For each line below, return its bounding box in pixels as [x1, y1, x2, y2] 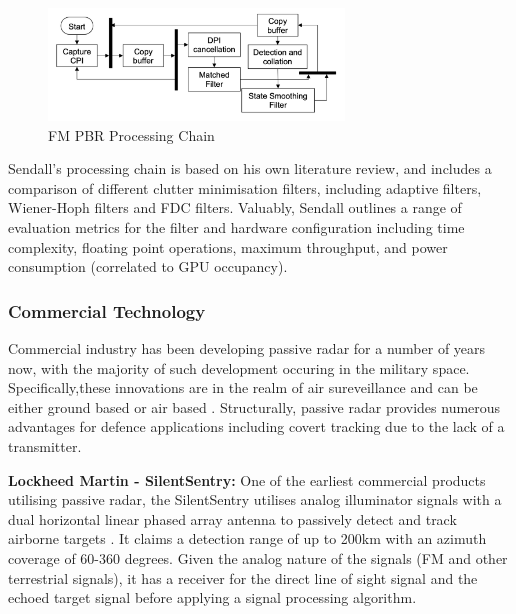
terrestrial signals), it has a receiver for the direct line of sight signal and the [8, 567, 478, 588]
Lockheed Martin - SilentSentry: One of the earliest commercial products [8, 469, 486, 490]
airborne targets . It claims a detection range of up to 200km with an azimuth [8, 528, 487, 549]
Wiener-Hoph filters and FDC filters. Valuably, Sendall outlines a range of [8, 197, 462, 218]
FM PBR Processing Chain [48, 124, 215, 145]
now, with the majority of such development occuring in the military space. [8, 357, 470, 378]
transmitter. [8, 435, 82, 456]
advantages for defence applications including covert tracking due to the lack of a [8, 416, 505, 437]
